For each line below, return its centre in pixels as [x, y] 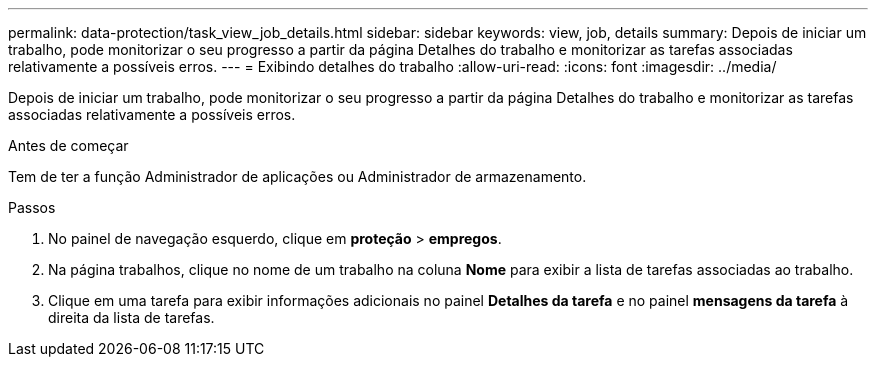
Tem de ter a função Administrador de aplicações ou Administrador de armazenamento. [297, 176]
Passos [32, 207]
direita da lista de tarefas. [131, 317]
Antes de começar [68, 145]
